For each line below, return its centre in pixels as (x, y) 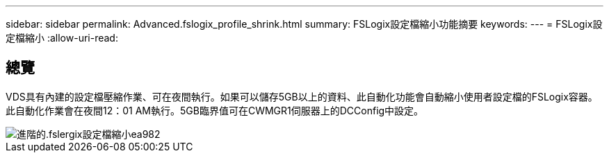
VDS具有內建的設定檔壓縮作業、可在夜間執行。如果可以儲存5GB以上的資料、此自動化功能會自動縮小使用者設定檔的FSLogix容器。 (302, 96)
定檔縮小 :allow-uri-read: (62, 38)
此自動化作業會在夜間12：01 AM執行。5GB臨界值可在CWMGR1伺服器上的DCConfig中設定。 (215, 110)
